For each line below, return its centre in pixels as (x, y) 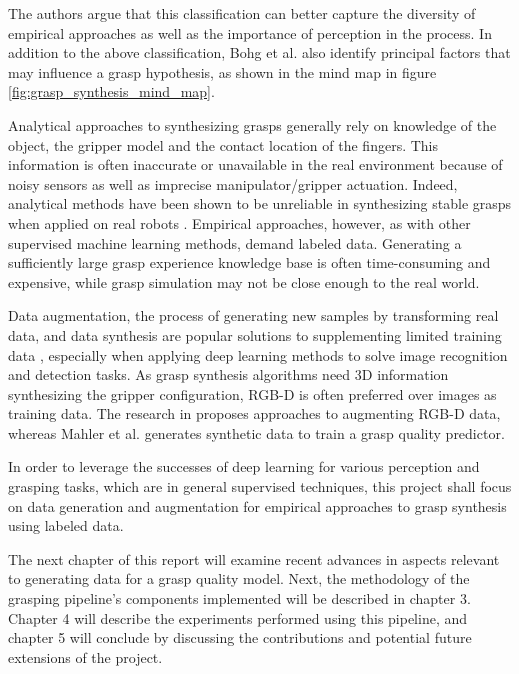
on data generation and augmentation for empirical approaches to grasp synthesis (257, 505)
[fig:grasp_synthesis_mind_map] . (111, 91)
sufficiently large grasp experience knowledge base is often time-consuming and (249, 262)
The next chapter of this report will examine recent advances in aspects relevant (254, 558)
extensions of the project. (85, 656)
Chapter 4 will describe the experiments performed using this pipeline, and (238, 617)
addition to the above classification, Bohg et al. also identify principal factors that (259, 52)
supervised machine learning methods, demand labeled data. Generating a (235, 242)
